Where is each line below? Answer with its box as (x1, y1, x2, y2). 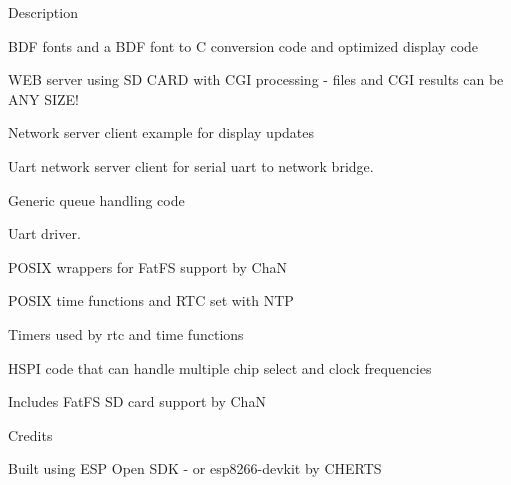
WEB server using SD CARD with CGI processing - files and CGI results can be (8, 69, 504, 90)
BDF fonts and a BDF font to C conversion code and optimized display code (8, 35, 479, 56)
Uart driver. (8, 223, 81, 244)
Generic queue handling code (8, 189, 185, 210)
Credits (8, 424, 53, 445)
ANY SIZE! (8, 88, 79, 109)
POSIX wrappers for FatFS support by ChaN (8, 256, 288, 277)
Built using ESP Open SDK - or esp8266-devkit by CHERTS (8, 458, 382, 479)
